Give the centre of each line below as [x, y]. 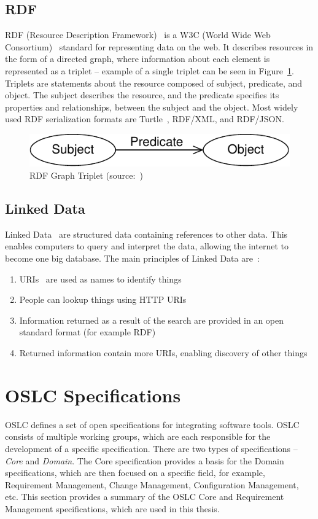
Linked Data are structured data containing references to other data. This [146, 234]
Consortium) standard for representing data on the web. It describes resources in [159, 46]
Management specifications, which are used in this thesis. [112, 508]
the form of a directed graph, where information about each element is [138, 59]
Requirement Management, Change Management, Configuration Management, [152, 484]
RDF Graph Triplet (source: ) [86, 175]
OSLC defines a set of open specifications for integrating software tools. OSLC [152, 424]
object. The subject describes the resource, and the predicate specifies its [142, 95]
